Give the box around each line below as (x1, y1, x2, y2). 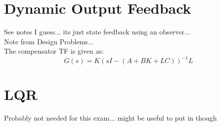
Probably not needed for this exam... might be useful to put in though (4, 112, 217, 123)
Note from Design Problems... (4, 36, 94, 46)
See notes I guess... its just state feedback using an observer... (4, 27, 190, 37)
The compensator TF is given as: (4, 46, 104, 56)
